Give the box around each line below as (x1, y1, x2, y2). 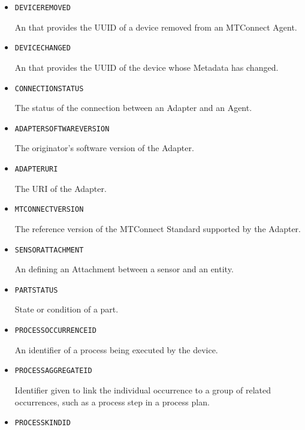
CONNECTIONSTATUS (14, 84, 84, 93)
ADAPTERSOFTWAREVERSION (14, 124, 110, 133)
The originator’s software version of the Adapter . (14, 142, 194, 154)
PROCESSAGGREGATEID (14, 366, 92, 375)
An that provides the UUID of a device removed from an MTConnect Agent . (14, 20, 297, 33)
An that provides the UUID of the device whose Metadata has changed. (14, 61, 279, 73)
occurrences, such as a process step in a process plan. (14, 395, 210, 408)
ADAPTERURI (14, 165, 58, 173)
